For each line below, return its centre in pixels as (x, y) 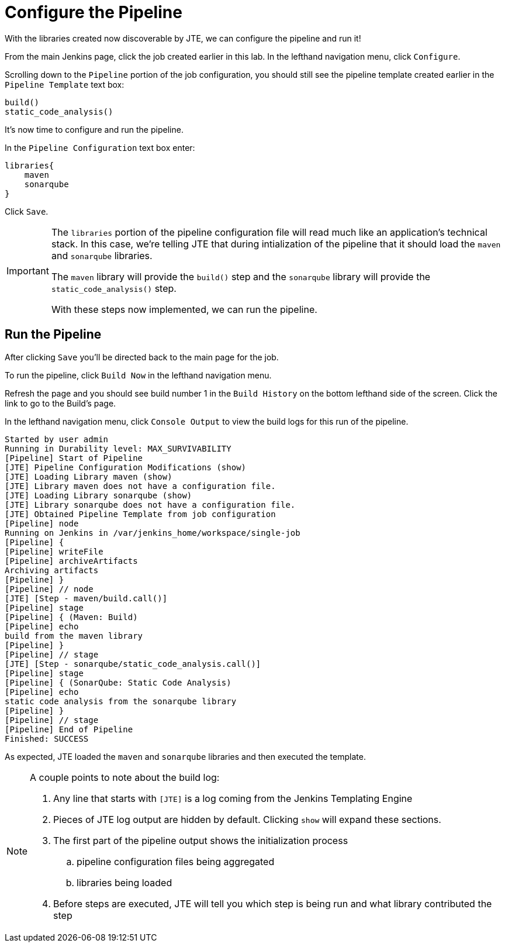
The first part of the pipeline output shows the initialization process (201, 840)
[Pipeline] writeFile (54, 551)
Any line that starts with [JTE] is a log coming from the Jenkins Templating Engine (233, 798)
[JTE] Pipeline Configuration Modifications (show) (126, 467)
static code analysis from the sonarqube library (121, 701)
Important (28, 271)
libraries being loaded (124, 882)
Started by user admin (57, 439)
